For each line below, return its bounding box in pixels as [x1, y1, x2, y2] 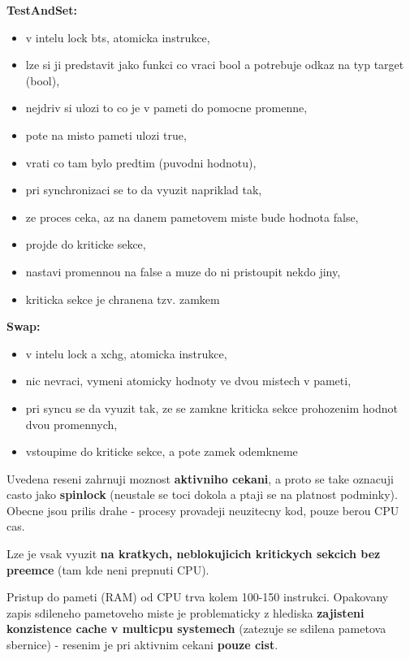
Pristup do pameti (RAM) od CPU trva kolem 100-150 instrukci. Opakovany [6, 588, 389, 605]
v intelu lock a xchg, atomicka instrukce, [25, 345, 227, 362]
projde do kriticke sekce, [25, 236, 146, 253]
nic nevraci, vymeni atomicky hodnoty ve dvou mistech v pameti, [25, 372, 352, 389]
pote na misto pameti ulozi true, [25, 126, 187, 143]
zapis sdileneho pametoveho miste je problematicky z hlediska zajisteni [6, 604, 365, 621]
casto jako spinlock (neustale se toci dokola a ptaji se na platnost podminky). [6, 486, 398, 503]
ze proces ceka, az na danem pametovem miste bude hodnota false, [25, 208, 359, 225]
